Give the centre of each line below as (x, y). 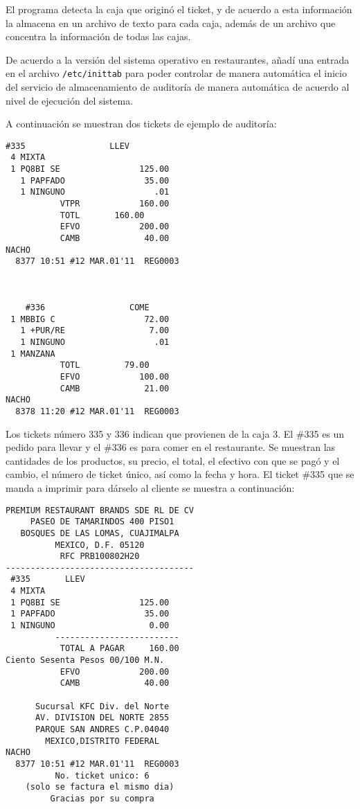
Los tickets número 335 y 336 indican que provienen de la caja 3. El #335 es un (175, 433)
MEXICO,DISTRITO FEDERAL (102, 741)
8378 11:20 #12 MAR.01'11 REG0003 (97, 411)
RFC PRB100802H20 (100, 557)
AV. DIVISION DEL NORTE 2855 (102, 718)
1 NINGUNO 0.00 (90, 626)
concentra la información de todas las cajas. (98, 36)
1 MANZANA (33, 354)
